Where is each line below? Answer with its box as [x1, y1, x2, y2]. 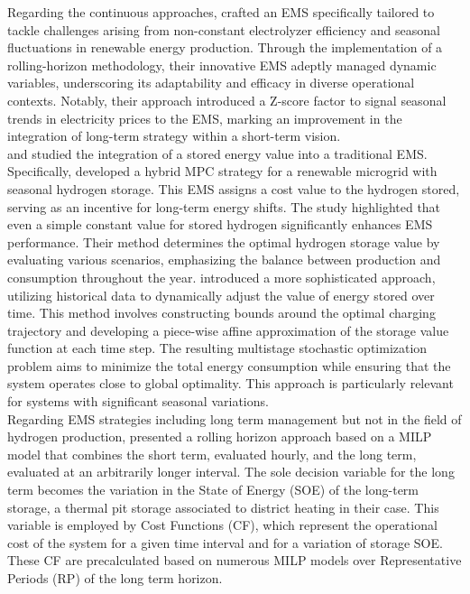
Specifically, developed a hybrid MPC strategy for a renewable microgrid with [7, 162, 438, 181]
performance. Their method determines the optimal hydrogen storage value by [7, 232, 440, 251]
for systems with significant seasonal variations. [7, 392, 269, 411]
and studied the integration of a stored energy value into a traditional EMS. [7, 144, 428, 162]
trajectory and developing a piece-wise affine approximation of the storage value [7, 320, 449, 339]
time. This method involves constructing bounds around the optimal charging [7, 303, 436, 322]
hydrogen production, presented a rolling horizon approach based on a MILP [7, 427, 432, 446]
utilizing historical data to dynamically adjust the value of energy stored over [7, 285, 435, 304]
